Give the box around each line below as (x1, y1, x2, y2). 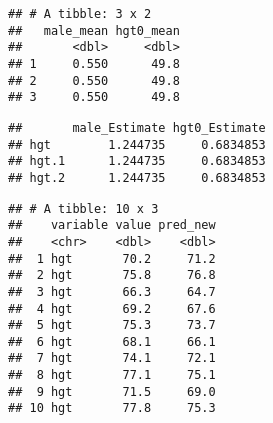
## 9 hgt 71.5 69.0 (8, 384, 216, 399)
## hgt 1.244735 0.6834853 (8, 137, 266, 152)
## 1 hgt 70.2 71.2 (8, 251, 216, 266)
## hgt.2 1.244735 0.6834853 (8, 170, 266, 185)
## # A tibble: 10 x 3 (8, 201, 159, 216)
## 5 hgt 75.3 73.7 (8, 318, 216, 333)
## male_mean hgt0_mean (8, 23, 180, 38)
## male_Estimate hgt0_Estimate (8, 120, 266, 135)
